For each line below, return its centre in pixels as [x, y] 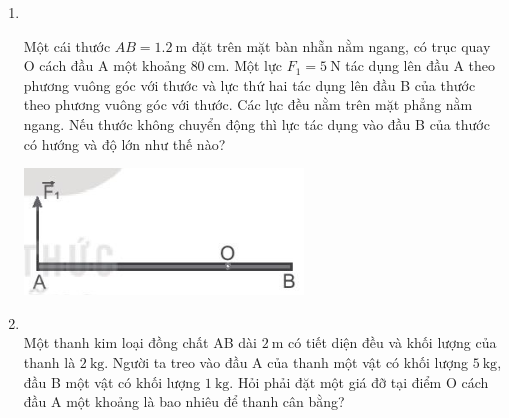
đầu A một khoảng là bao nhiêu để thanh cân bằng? [184, 401]
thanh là [49, 361]
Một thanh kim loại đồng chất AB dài [140, 342]
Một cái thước [67, 45]
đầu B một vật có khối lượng [112, 381]
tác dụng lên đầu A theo [420, 65]
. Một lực [254, 65]
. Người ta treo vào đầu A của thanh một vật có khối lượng [286, 361]
